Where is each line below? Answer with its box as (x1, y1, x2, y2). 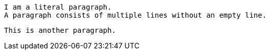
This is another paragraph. (4, 26, 116, 34)
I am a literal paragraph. (4, 3, 112, 11)
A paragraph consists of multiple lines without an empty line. (4, 11, 267, 19)
